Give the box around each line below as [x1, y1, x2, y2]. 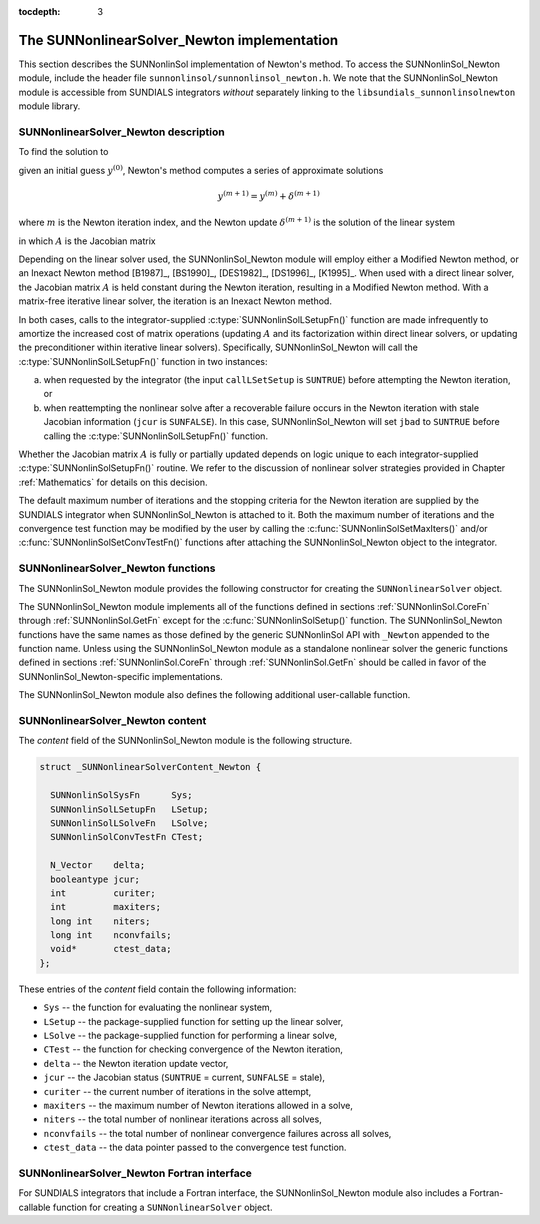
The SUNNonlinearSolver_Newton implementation [18, 31, 339, 49]
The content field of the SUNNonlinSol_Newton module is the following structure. [18, 735, 353, 747]
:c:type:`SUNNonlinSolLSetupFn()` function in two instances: [18, 355, 268, 367]
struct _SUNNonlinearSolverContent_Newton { [39, 761, 262, 773]
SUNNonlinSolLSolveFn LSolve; [50, 817, 209, 829]
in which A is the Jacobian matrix [18, 235, 156, 247]
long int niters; [50, 915, 151, 927]
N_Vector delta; [50, 860, 146, 871]
